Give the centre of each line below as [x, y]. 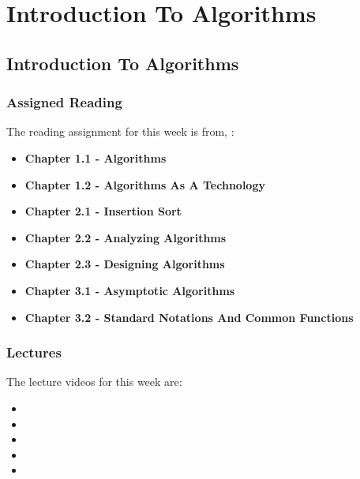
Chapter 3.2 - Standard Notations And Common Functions [189, 317]
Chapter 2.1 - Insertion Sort [103, 211]
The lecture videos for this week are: [94, 382]
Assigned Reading [64, 102]
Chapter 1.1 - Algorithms [96, 157]
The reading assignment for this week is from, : [120, 131]
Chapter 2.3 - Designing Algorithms [125, 264]
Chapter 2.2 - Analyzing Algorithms [126, 237]
